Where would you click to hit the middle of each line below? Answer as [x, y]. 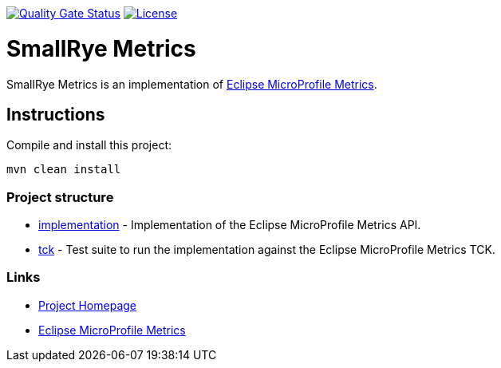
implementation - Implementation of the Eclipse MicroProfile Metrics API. [230, 225]
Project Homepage [87, 305]
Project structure [60, 197]
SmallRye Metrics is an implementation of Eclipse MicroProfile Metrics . [192, 84]
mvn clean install [64, 170]
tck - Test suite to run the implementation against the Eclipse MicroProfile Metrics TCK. [267, 250]
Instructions [56, 114]
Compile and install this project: [89, 145]
